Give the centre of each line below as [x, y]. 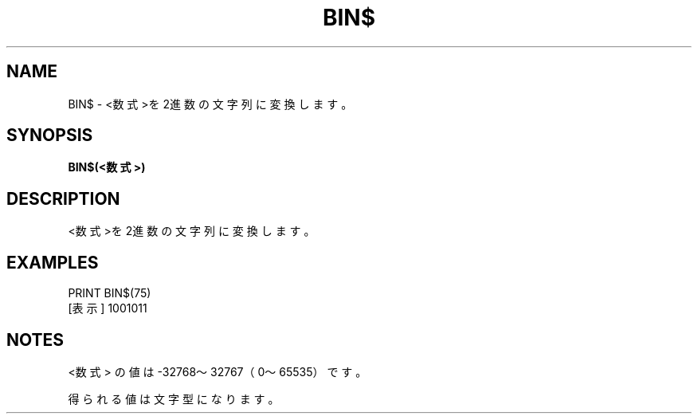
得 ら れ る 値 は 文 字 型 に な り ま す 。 [174, 398]
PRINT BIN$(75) [110, 293]
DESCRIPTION [63, 198]
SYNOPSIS [50, 135]
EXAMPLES [53, 262]
